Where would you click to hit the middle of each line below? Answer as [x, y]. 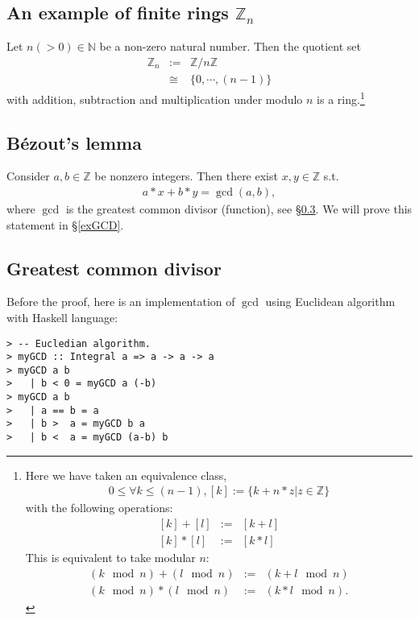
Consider [28, 176]
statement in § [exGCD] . [65, 224]
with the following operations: [99, 508]
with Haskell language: [62, 317]
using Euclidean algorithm [330, 302]
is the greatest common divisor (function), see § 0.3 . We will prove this [239, 208]
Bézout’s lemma [74, 142]
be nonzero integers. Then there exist [186, 176]
